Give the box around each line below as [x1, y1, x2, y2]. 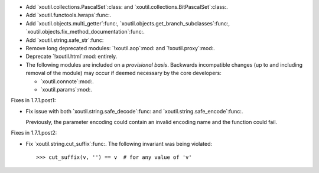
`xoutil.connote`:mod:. [40, 77, 94, 85]
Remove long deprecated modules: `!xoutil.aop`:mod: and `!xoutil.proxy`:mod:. [25, 44, 215, 51]
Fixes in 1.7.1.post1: [11, 97, 56, 104]
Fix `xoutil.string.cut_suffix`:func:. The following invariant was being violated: [25, 140, 213, 147]
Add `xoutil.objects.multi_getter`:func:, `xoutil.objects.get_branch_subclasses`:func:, [25, 19, 230, 27]
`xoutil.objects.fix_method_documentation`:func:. [25, 28, 145, 35]
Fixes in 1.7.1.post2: [11, 129, 57, 136]
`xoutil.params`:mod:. [40, 86, 93, 93]
